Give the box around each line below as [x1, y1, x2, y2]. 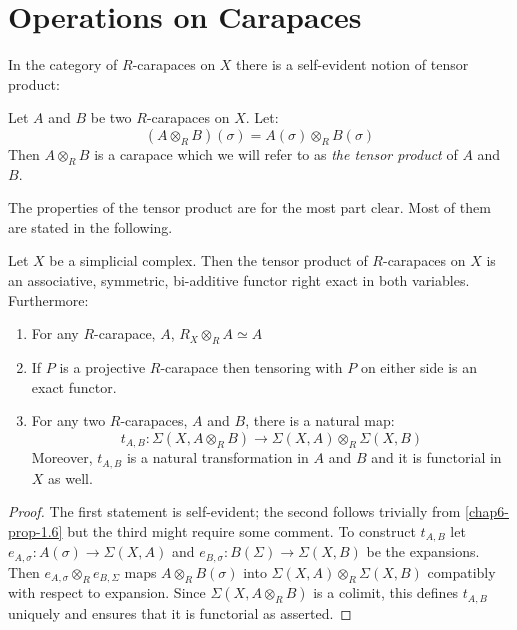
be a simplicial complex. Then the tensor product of [49, 250, 368, 271]
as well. [48, 467, 93, 488]
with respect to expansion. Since [8, 582, 206, 603]
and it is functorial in [371, 447, 502, 468]
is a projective [59, 357, 146, 378]
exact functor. [31, 376, 117, 397]
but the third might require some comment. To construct [67, 520, 416, 541]
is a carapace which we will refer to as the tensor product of [94, 143, 458, 164]
